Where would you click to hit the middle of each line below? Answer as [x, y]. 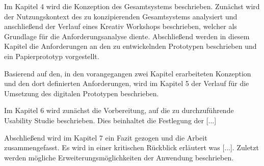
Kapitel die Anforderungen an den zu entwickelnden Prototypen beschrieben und [130, 46]
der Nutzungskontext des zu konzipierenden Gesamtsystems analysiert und [121, 16]
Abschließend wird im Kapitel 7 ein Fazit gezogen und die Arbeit [106, 137]
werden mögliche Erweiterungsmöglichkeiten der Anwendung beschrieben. [119, 157]
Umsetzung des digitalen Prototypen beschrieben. [82, 93]
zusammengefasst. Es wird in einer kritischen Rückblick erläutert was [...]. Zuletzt [131, 147]
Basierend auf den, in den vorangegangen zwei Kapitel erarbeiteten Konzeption [128, 73]
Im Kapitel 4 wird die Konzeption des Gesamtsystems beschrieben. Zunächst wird [132, 6]
